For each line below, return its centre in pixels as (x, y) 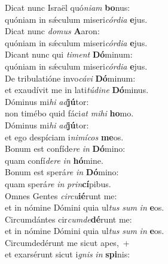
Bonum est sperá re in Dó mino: (62, 172)
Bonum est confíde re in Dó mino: (65, 148)
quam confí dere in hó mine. (54, 160)
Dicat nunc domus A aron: (52, 31)
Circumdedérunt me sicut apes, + (67, 242)
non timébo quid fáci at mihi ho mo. (69, 113)
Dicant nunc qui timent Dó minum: (69, 54)
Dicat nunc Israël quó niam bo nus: (68, 7)
